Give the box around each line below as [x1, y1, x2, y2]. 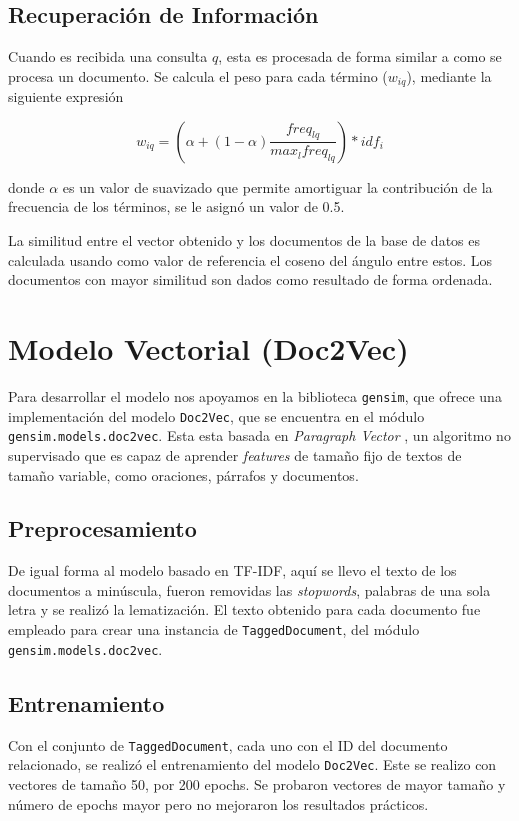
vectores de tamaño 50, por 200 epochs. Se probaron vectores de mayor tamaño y [8, 773, 506, 794]
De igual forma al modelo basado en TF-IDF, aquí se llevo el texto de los [8, 560, 457, 581]
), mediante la [406, 65, 492, 86]
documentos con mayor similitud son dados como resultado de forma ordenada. [8, 269, 493, 290]
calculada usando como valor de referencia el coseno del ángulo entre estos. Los [8, 249, 493, 270]
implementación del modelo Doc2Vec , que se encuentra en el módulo [8, 405, 425, 426]
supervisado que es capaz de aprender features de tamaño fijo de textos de [8, 444, 462, 465]
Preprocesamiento [8, 513, 197, 544]
